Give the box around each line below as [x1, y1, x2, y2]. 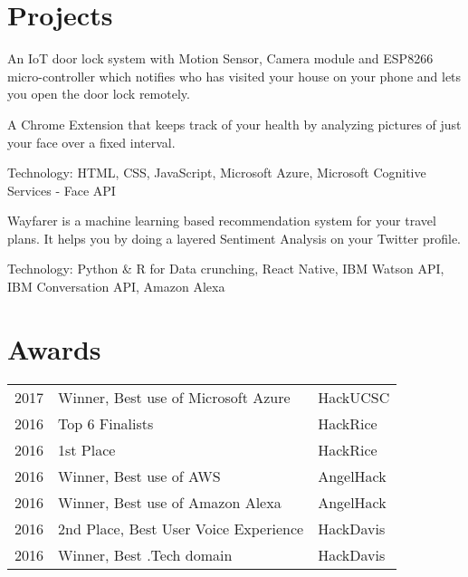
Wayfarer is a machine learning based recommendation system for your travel [7, 211, 436, 230]
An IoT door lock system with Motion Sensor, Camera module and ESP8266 [7, 49, 434, 68]
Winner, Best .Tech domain [58, 543, 233, 565]
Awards [7, 330, 101, 367]
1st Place [58, 438, 116, 460]
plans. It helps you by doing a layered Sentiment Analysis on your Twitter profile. [7, 228, 461, 247]
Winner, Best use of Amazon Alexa [58, 491, 282, 513]
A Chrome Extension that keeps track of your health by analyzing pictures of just [7, 114, 462, 133]
